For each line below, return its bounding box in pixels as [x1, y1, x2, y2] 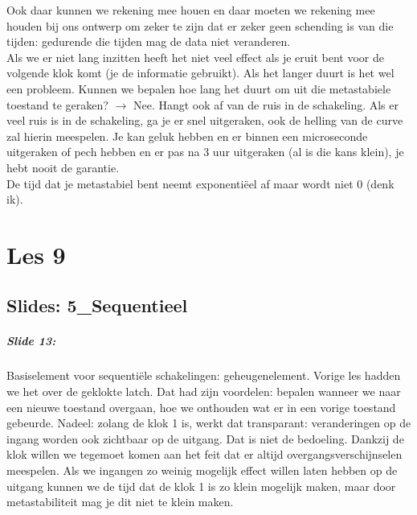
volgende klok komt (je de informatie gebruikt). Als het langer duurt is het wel [6, 64, 395, 81]
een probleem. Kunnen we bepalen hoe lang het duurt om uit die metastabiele [6, 80, 391, 97]
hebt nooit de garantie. [6, 159, 120, 175]
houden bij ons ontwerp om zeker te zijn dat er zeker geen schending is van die [6, 17, 394, 34]
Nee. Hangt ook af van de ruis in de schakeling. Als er [133, 96, 399, 113]
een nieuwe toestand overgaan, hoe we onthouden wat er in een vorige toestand [6, 398, 396, 415]
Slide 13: [6, 332, 56, 349]
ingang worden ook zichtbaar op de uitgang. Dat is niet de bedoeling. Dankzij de [6, 430, 404, 447]
